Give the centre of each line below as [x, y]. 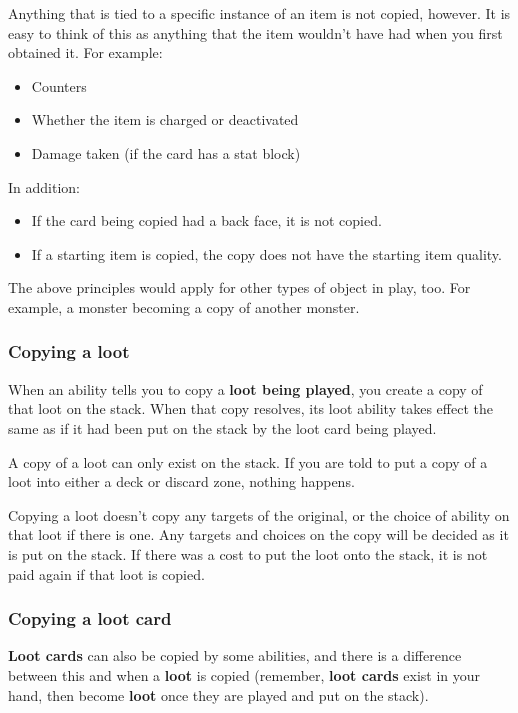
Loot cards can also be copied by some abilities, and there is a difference [235, 655]
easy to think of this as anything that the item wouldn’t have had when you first [255, 32]
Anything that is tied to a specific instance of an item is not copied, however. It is [259, 13]
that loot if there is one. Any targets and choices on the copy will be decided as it [258, 534]
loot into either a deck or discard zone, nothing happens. [181, 481]
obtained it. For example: [85, 52]
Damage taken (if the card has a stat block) [166, 152]
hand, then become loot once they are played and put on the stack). [218, 694]
